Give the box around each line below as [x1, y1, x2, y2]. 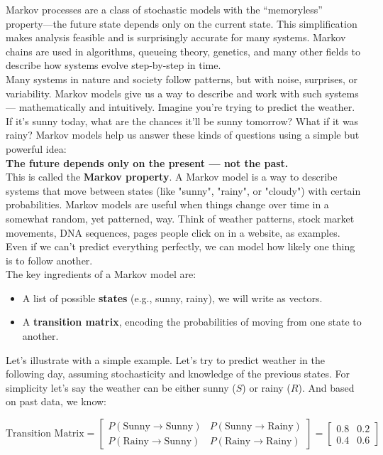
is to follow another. [6, 252, 93, 267]
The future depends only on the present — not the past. [6, 155, 289, 170]
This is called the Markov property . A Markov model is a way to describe [6, 169, 338, 184]
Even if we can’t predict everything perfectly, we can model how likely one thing [6, 239, 355, 254]
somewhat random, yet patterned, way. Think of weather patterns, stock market [6, 210, 355, 225]
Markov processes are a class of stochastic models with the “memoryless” [6, 2, 323, 16]
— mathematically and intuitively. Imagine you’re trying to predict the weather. [6, 100, 355, 114]
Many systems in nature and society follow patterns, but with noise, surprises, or [6, 71, 357, 86]
